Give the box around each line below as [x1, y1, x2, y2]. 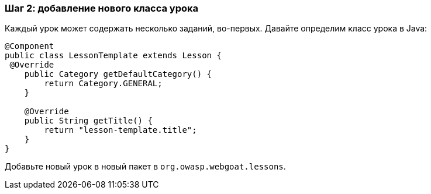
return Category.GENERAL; [44, 79, 163, 89]
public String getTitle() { [24, 116, 153, 126]
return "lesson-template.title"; [44, 125, 197, 135]
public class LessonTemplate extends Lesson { [5, 51, 222, 61]
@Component [5, 41, 54, 51]
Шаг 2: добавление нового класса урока [5, 2, 199, 14]
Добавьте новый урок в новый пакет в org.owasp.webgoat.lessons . [5, 161, 286, 172]
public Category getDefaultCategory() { [24, 69, 212, 79]
